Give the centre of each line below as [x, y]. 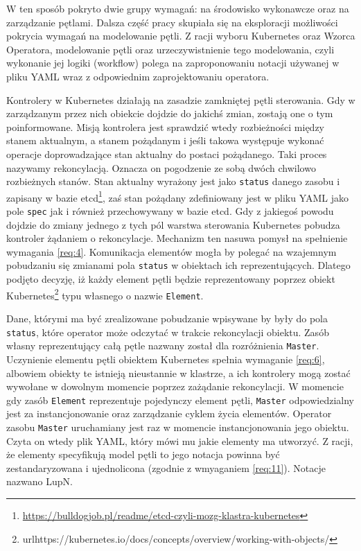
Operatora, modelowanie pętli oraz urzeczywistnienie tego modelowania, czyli [170, 49]
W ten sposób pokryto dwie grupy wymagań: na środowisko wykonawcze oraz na [178, 8]
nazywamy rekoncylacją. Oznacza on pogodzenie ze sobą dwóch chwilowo [161, 167]
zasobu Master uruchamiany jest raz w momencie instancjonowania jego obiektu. [178, 427]
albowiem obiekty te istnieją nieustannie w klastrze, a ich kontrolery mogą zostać [178, 373]
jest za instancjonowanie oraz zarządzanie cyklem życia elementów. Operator [169, 413]
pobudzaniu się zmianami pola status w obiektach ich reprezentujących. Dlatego [178, 265]
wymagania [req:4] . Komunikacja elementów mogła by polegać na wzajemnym [171, 251]
